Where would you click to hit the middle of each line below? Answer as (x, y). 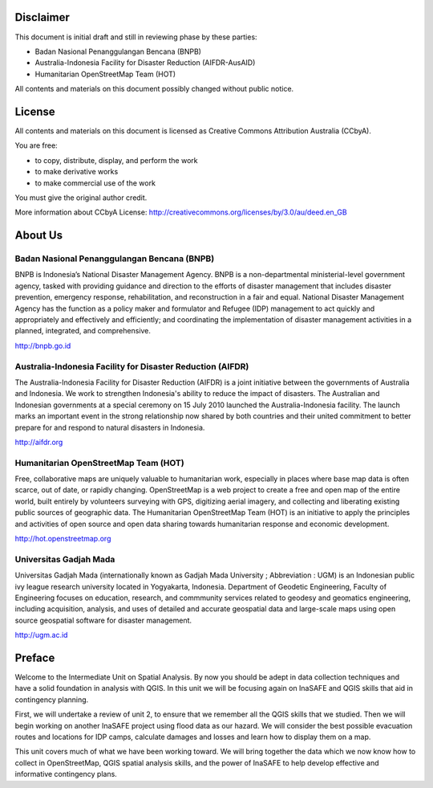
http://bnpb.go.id (43, 345)
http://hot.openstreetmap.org (63, 539)
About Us (39, 236)
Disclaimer (42, 17)
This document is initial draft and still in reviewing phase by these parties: (136, 37)
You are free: (36, 145)
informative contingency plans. (66, 774)
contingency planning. (52, 700)
